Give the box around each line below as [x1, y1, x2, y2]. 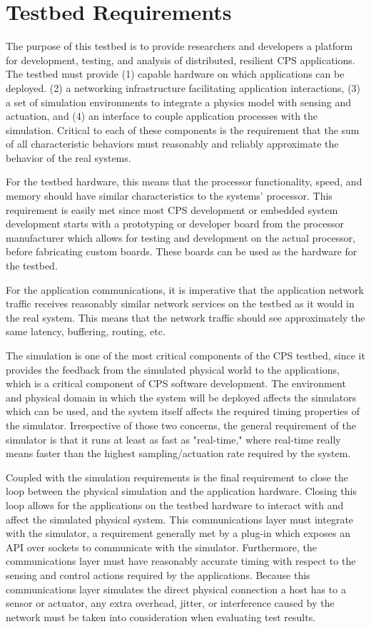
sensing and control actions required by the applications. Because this [6, 567, 310, 582]
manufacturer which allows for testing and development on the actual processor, [6, 230, 356, 245]
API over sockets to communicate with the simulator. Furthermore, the [6, 539, 317, 554]
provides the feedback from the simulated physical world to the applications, [6, 362, 340, 377]
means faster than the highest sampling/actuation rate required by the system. [6, 446, 351, 461]
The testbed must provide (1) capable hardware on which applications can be [6, 66, 345, 81]
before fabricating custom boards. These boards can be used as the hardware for [6, 244, 357, 259]
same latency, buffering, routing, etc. [6, 324, 166, 339]
